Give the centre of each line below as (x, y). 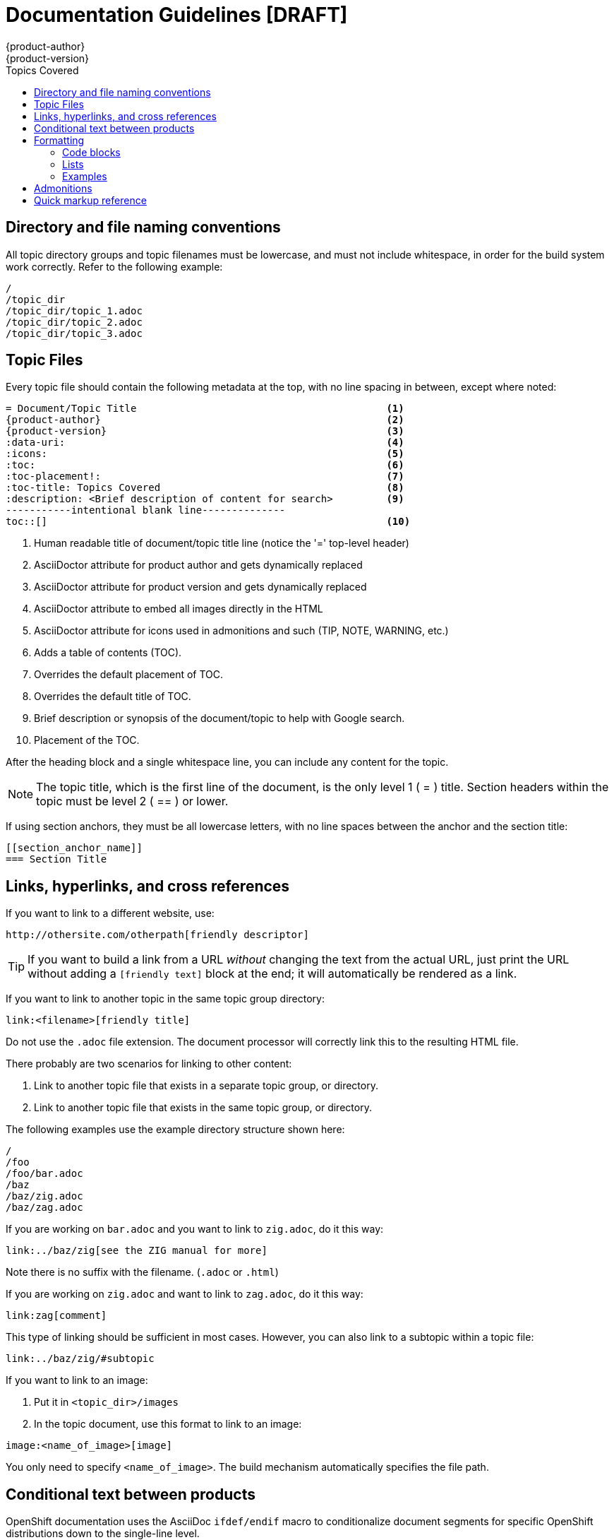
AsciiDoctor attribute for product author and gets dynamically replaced (198, 565)
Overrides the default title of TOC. (113, 697)
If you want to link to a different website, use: (110, 913)
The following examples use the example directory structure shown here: (175, 1130)
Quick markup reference (90, 200)
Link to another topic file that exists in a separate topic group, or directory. (206, 1086)
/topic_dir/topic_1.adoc (74, 310)
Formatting (59, 140)
